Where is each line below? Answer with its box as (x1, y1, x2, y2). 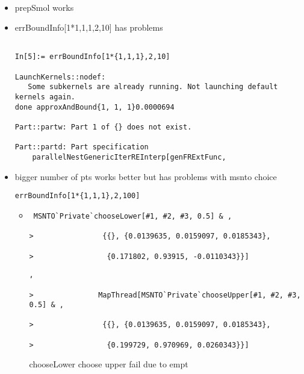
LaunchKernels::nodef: (14, 72, 106, 81)
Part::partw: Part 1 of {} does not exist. (14, 123, 192, 132)
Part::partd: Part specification (14, 143, 149, 152)
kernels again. (14, 93, 76, 102)
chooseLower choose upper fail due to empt (29, 358, 188, 370)
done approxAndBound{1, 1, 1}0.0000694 (14, 102, 175, 111)
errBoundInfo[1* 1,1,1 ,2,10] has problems (14, 21, 163, 34)
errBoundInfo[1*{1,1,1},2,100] (14, 192, 140, 201)
